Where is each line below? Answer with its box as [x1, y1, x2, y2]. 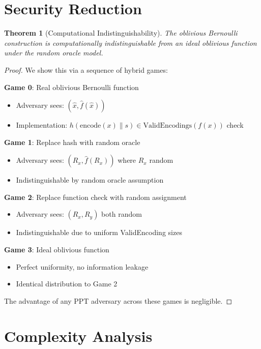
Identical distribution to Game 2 [16, 278, 118, 289]
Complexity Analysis [4, 325, 153, 346]
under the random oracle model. [4, 47, 103, 58]
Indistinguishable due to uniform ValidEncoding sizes [16, 227, 182, 238]
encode [80, 122, 101, 130]
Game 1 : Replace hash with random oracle [4, 136, 140, 147]
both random [101, 209, 142, 219]
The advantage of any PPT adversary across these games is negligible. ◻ [4, 295, 233, 306]
